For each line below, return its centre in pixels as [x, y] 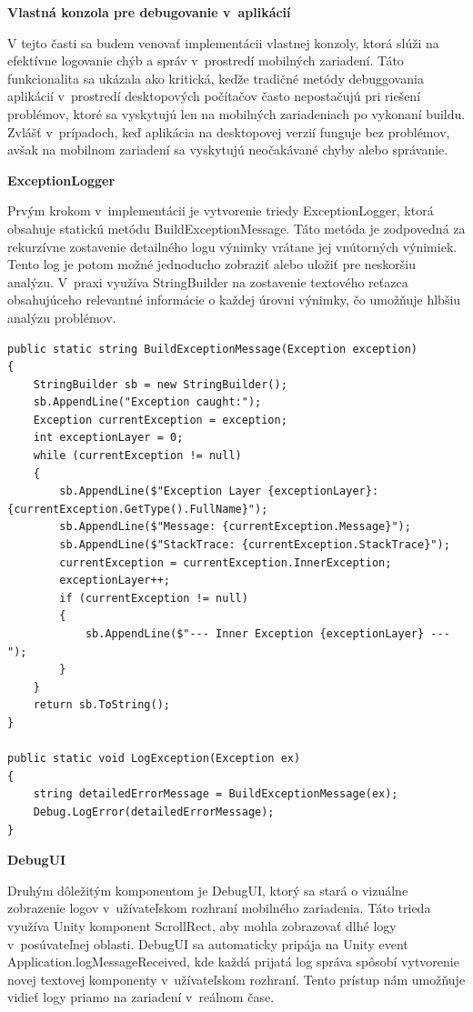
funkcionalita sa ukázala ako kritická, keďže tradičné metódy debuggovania [216, 78]
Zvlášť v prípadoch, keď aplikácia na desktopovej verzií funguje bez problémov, [229, 131]
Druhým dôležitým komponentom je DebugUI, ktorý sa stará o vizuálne [208, 890]
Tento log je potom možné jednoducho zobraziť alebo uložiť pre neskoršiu [212, 264]
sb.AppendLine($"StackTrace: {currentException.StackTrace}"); [255, 545]
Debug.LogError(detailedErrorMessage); [154, 812]
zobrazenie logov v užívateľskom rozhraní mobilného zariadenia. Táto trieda [219, 908]
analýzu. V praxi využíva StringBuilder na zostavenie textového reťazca [208, 281]
